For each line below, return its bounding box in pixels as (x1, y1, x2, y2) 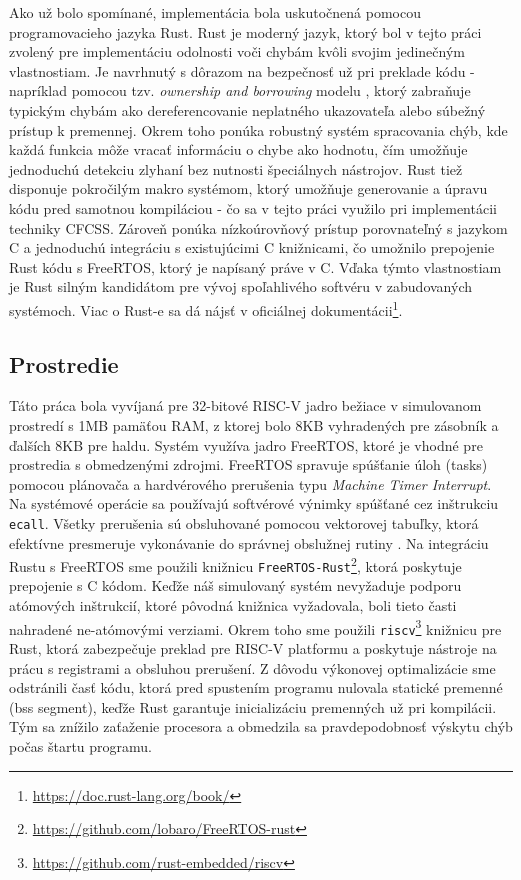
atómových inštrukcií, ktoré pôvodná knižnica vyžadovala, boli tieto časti (9, 595, 457, 616)
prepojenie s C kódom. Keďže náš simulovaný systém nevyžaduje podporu (9, 575, 462, 596)
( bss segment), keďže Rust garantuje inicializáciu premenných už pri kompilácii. (9, 696, 497, 717)
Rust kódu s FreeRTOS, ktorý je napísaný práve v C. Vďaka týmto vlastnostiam (9, 256, 502, 277)
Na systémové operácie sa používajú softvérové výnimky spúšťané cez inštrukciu (9, 493, 499, 514)
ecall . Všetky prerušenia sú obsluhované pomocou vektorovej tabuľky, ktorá (9, 512, 479, 533)
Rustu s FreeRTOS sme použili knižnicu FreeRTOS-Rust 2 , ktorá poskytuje (9, 553, 462, 576)
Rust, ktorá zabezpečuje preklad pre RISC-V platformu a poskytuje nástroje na (9, 637, 497, 658)
